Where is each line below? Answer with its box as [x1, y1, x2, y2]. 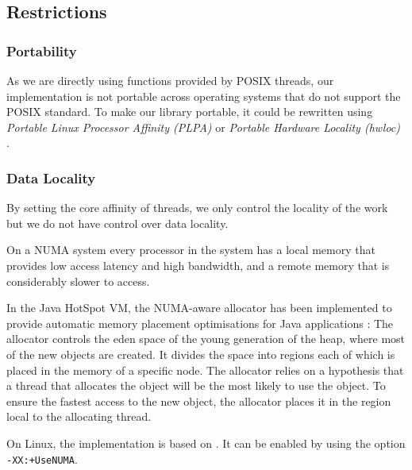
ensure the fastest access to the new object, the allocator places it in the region [6, 392, 391, 409]
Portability [6, 40, 77, 60]
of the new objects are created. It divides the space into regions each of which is [6, 345, 395, 362]
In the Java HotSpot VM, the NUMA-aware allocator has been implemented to [6, 299, 392, 316]
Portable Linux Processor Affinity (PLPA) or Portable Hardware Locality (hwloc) [6, 118, 401, 135]
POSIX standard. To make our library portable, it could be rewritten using [6, 103, 373, 120]
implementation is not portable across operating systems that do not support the [6, 87, 401, 104]
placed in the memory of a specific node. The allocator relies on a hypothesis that [6, 361, 404, 378]
